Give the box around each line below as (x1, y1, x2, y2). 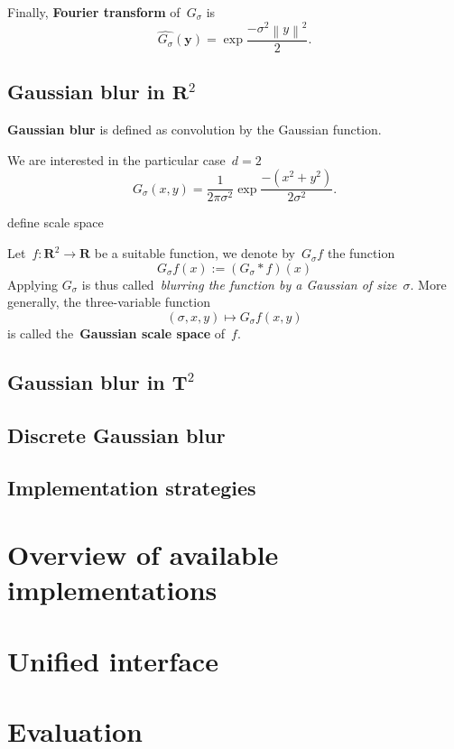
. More (410, 274, 447, 293)
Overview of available (7, 535, 279, 572)
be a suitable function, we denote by (94, 244, 295, 263)
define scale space (7, 213, 104, 232)
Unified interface (7, 642, 218, 679)
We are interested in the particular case (7, 150, 226, 169)
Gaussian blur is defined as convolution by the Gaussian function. (7, 120, 382, 139)
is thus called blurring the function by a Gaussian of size (81, 274, 397, 293)
